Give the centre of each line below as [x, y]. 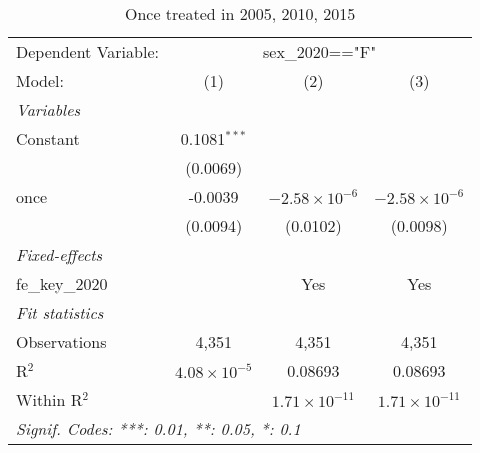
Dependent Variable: [87, 51]
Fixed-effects [59, 254]
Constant [48, 138]
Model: [40, 80]
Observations [61, 341]
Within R [49, 399]
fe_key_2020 [62, 283]
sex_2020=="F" [320, 51]
